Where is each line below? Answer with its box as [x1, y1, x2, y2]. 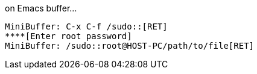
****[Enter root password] [5, 31, 132, 41]
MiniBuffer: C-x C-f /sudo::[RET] [5, 22, 168, 31]
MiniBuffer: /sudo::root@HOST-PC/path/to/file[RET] [5, 41, 255, 51]
